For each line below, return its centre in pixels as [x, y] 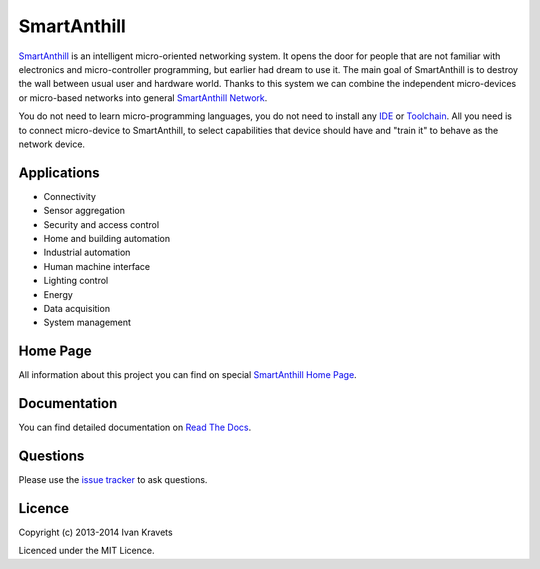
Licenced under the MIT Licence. [86, 551]
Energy [58, 294]
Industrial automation [87, 252]
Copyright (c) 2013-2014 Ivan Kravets [96, 532]
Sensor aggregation [84, 211]
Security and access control [101, 224]
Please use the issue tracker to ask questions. [113, 480]
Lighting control [76, 281]
